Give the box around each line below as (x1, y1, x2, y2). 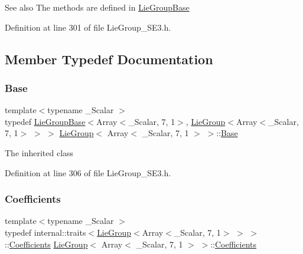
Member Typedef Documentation (5, 50, 213, 68)
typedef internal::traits (5, 226, 86, 238)
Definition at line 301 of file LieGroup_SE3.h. (5, 21, 171, 33)
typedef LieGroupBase (5, 115, 86, 127)
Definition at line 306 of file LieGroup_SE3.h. (5, 166, 171, 179)
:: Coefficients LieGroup (5, 237, 88, 250)
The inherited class (5, 146, 74, 159)
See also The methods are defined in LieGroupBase (5, 1, 190, 13)
